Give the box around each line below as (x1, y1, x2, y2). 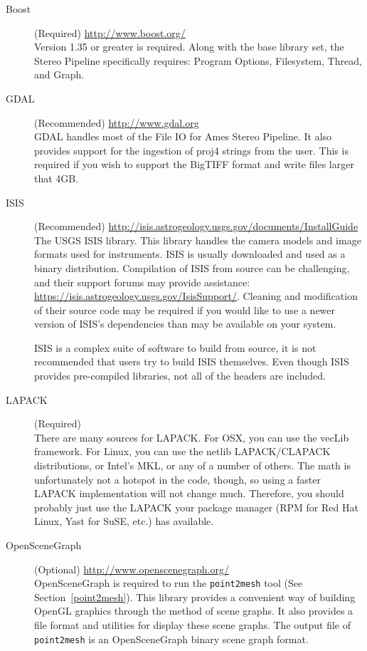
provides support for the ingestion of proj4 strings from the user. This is (34, 142, 349, 157)
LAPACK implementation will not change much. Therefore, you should (34, 486, 344, 501)
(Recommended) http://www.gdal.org (34, 115, 199, 130)
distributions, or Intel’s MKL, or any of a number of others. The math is (34, 458, 351, 473)
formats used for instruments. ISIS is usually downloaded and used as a (34, 246, 346, 261)
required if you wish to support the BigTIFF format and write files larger (34, 157, 354, 172)
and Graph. (34, 67, 85, 82)
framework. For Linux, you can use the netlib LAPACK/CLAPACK (34, 444, 331, 459)
